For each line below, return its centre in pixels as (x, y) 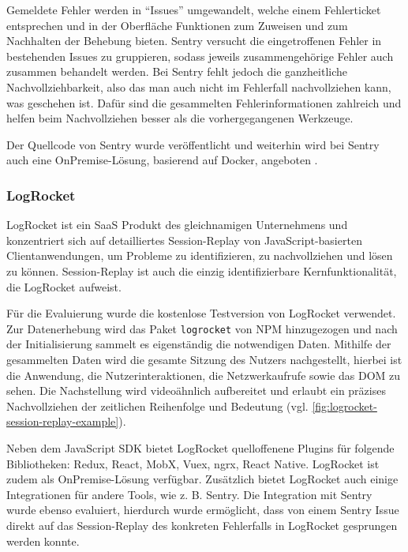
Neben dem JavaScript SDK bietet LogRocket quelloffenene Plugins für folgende (200, 447)
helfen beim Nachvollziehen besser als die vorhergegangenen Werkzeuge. (180, 118)
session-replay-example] (63, 421)
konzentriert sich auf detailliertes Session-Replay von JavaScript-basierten (184, 240)
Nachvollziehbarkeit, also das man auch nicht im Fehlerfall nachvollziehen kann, (199, 86)
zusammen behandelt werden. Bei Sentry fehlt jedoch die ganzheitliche (177, 71)
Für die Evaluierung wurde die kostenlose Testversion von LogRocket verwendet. (201, 313)
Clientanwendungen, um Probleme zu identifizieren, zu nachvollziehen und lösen (200, 255)
